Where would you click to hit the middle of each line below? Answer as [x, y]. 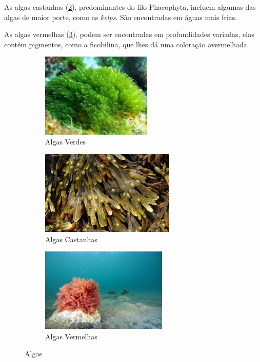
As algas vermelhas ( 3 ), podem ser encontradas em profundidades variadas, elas [129, 34]
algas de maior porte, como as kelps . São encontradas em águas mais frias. [121, 17]
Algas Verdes [66, 142]
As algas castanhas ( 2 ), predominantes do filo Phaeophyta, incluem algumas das [130, 7]
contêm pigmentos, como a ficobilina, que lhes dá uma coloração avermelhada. [127, 44]
